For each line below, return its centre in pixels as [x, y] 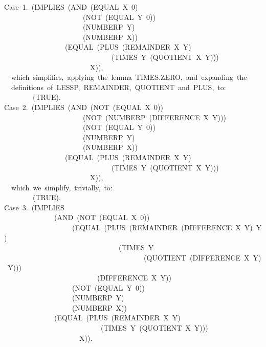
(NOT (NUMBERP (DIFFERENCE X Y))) [154, 117]
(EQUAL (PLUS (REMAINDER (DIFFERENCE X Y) [162, 227]
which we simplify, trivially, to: [62, 187]
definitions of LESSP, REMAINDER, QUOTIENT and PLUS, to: [118, 87]
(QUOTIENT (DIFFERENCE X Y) [202, 257]
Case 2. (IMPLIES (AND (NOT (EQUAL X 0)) [84, 107]
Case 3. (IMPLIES [34, 207]
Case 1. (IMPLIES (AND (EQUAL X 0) [71, 7]
